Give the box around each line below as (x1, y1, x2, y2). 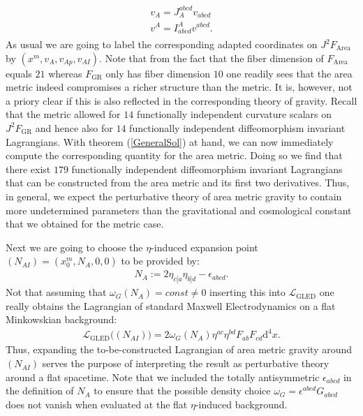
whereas (48, 66, 82, 80)
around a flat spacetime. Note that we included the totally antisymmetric (6, 369, 320, 384)
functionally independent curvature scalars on (136, 107, 332, 121)
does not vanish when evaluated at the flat (6, 396, 188, 411)
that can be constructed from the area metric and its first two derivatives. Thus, (6, 175, 350, 190)
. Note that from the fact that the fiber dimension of (99, 50, 324, 65)
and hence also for (35, 120, 113, 135)
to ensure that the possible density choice (94, 383, 271, 398)
